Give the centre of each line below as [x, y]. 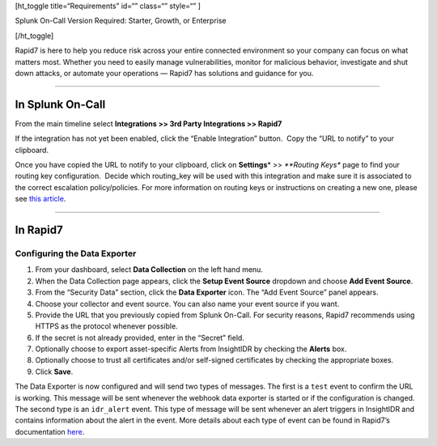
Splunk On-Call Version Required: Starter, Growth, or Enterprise [121, 21]
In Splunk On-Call [60, 104]
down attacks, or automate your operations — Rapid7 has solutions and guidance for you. [164, 73]
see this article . [40, 199]
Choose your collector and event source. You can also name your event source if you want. [187, 304]
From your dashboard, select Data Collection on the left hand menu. [149, 270]
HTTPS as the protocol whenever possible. [106, 326]
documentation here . [50, 431]
